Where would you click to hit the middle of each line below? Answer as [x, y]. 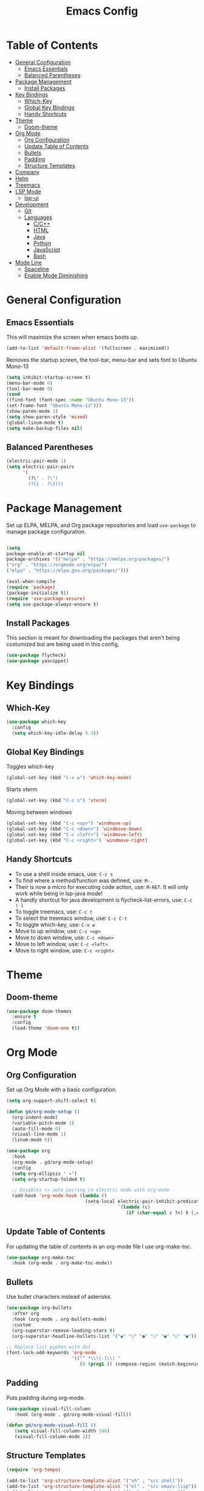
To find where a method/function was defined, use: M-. [84, 880]
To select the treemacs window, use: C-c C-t [71, 918]
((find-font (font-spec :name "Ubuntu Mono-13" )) [70, 400]
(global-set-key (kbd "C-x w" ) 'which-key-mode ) [69, 778]
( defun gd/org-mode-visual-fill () [51, 1425]
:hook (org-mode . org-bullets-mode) [59, 1319]
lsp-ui [32, 198]
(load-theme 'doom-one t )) [46, 1028]
